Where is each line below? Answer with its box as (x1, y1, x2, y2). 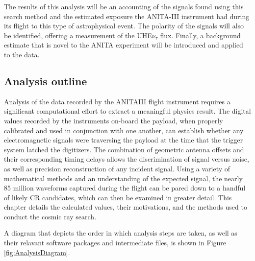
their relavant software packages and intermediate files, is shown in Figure (4, 237, 227, 248)
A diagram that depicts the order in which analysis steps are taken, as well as (4, 228, 237, 238)
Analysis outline (4, 73, 87, 88)
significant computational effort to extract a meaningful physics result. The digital (4, 106, 251, 116)
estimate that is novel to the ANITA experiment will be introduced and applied (4, 40, 243, 50)
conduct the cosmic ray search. (4, 211, 97, 221)
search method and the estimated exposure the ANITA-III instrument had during (4, 11, 250, 21)
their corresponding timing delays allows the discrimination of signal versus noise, (4, 154, 249, 164)
